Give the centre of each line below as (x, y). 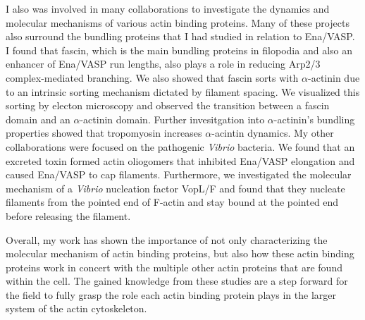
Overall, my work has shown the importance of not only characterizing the (167, 239)
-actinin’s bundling (314, 119)
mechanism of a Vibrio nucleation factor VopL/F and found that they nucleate (175, 188)
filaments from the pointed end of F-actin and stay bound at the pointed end (172, 202)
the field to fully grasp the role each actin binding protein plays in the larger (171, 294)
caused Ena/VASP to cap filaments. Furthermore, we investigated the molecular (179, 174)
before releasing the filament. (68, 215)
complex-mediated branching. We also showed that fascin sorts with (152, 77)
